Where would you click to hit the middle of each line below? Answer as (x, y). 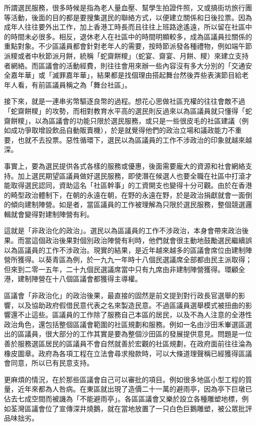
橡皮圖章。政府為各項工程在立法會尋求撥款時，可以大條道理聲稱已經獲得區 (125, 353)
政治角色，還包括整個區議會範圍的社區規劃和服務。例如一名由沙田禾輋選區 (125, 324)
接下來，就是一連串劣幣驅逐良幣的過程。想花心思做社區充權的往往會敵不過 (125, 101)
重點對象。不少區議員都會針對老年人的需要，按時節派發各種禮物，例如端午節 (128, 46)
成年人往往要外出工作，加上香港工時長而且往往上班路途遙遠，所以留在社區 (125, 27)
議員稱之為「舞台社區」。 (92, 84)
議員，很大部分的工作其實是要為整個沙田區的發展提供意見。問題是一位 (138, 334)
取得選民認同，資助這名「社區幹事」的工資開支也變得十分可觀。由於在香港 (131, 185)
